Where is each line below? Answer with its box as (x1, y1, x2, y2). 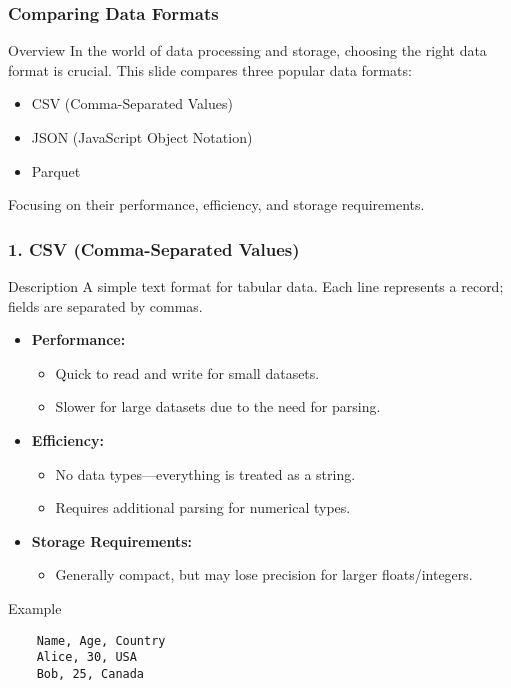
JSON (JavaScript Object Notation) (31, 127, 253, 147)
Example (8, 597, 62, 618)
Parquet (31, 160, 81, 181)
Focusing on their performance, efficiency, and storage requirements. (8, 194, 425, 215)
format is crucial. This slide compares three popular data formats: (8, 59, 412, 80)
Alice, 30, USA (36, 650, 137, 665)
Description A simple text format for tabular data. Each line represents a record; (8, 276, 504, 296)
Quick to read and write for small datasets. (55, 362, 320, 383)
